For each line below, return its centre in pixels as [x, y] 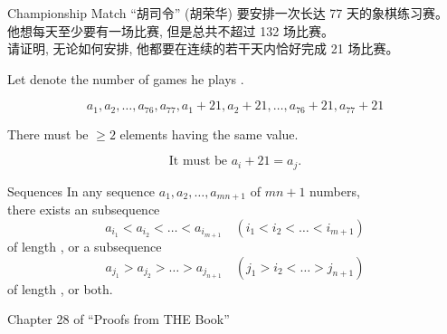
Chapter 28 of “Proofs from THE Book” [119, 319]
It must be [198, 162]
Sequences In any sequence [81, 191]
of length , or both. [60, 288]
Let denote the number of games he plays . [126, 78]
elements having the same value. [209, 134]
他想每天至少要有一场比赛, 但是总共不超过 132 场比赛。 [171, 30]
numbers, [335, 191]
